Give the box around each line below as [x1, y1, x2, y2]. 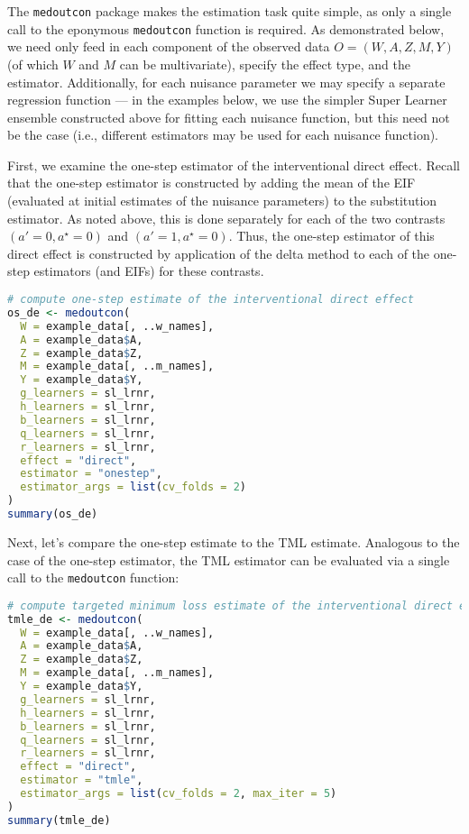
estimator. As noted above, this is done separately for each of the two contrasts [7, 208, 446, 227]
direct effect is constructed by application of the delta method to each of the [7, 243, 430, 262]
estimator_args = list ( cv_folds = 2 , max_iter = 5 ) [20, 787, 337, 800]
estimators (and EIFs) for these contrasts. [33, 261, 264, 280]
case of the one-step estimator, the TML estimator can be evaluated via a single [7, 550, 450, 569]
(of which [7, 54, 59, 73]
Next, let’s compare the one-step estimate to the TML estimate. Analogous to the [7, 532, 460, 551]
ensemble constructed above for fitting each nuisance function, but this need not [7, 107, 450, 126]
